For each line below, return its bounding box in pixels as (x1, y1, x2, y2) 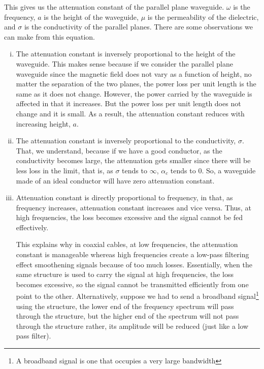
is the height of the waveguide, (44, 11, 139, 22)
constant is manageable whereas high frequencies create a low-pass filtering (16, 249, 249, 260)
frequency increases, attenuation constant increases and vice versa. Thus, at (16, 202, 251, 212)
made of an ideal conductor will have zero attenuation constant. (16, 175, 215, 186)
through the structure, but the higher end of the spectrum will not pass (16, 311, 239, 321)
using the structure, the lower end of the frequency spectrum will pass (16, 300, 234, 311)
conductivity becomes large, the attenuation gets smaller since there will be (16, 155, 251, 166)
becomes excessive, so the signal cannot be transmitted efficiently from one (16, 279, 249, 289)
